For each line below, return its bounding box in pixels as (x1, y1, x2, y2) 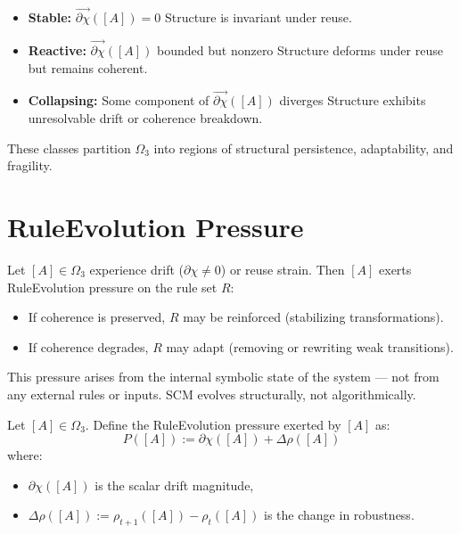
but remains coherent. (28, 58, 148, 77)
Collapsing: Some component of (28, 91, 209, 110)
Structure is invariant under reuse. (164, 8, 352, 27)
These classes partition (7, 138, 131, 157)
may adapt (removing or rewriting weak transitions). (166, 337, 454, 356)
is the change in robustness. (264, 505, 415, 524)
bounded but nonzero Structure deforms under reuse (157, 41, 443, 60)
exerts (379, 259, 412, 278)
